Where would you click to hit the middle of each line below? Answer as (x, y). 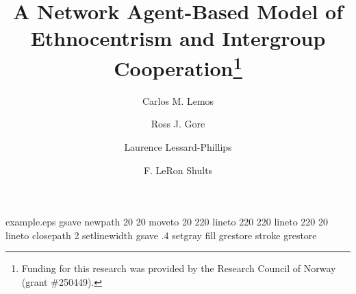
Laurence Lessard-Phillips (178, 147)
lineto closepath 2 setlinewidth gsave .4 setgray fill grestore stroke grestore (161, 235)
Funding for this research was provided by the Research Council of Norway (179, 268)
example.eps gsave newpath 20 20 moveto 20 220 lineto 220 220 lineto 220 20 (167, 222)
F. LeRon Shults (178, 170)
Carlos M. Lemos (178, 100)
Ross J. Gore (178, 124)
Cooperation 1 (178, 66)
